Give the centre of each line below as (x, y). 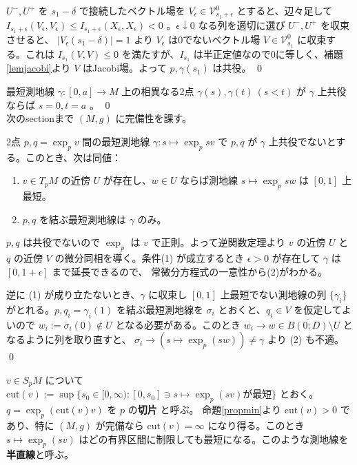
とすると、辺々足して (285, 10)
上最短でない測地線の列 (273, 294)
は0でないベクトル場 (214, 39)
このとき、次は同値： (73, 157)
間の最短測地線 (116, 141)
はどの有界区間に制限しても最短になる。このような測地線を (214, 438)
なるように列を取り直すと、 (69, 339)
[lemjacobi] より (39, 68)
